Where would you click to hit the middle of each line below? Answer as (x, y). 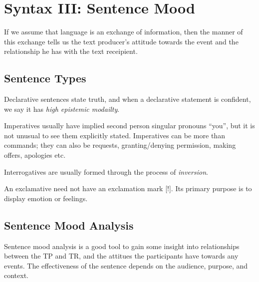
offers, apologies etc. (35, 155)
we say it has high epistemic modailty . (62, 109)
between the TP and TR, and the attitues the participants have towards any (121, 256)
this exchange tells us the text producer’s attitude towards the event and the (121, 41)
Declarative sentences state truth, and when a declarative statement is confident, (128, 99)
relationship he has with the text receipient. (71, 51)
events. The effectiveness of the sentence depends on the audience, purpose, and (126, 265)
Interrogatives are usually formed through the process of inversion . (106, 171)
